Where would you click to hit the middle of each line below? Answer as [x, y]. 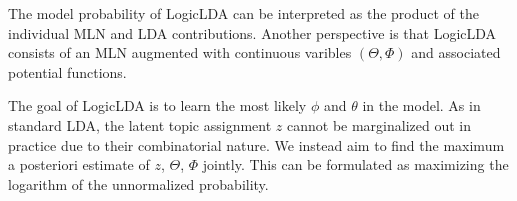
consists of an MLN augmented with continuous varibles [180, 52]
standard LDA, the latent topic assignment [140, 124]
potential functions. [67, 71]
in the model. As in [421, 105]
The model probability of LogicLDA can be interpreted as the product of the [244, 13]
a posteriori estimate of [79, 164]
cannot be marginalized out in [379, 124]
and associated [456, 52]
